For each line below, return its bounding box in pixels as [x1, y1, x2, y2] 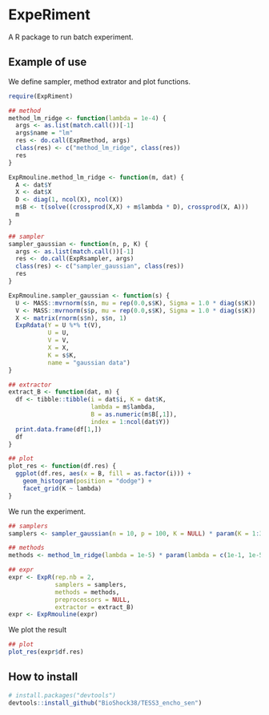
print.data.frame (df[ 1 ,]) [15, 425, 102, 434]
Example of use [8, 55, 87, 69]
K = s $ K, [47, 351, 78, 359]
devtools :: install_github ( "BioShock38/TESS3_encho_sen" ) [8, 699, 203, 707]
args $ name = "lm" [15, 129, 74, 137]
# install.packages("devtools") [8, 691, 116, 699]
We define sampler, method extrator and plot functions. [8, 76, 191, 86]
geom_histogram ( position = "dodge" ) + [22, 477, 152, 485]
